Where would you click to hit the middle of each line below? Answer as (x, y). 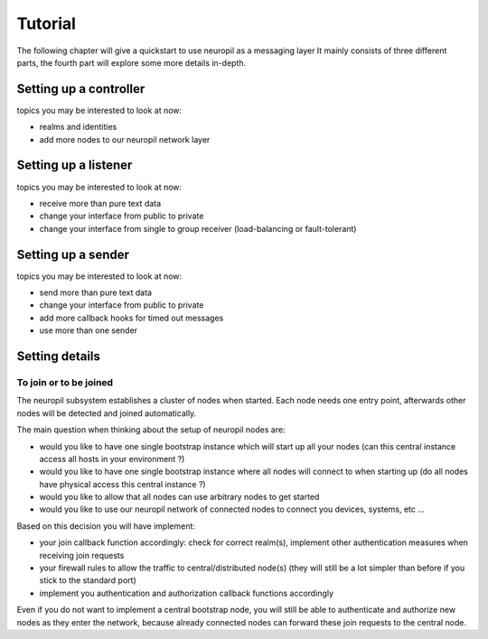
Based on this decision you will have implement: (106, 526)
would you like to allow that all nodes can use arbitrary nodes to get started (179, 497)
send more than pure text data (96, 292)
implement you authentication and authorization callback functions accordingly (187, 593)
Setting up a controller (81, 89)
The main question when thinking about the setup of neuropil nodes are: (151, 430)
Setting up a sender (73, 254)
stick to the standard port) (88, 580)
